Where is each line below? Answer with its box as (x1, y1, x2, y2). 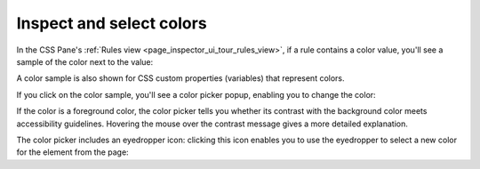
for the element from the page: (16, 147, 129, 157)
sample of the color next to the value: (16, 56, 154, 67)
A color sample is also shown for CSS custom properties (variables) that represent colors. (16, 73, 346, 84)
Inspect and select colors (16, 13, 208, 33)
